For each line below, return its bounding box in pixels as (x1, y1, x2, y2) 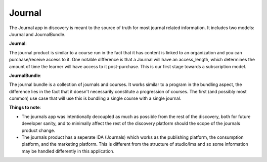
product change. (21, 127, 55, 133)
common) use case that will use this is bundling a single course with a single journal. (9, 95, 181, 101)
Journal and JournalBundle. (9, 31, 66, 37)
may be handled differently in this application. (21, 148, 115, 154)
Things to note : (9, 104, 42, 111)
